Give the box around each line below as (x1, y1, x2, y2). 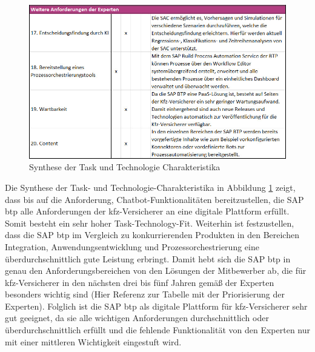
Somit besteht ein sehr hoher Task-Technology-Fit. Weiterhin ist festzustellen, (5, 216, 294, 229)
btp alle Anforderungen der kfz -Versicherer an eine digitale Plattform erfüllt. (5, 205, 290, 218)
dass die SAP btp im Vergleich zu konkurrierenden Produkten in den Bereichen (5, 228, 299, 241)
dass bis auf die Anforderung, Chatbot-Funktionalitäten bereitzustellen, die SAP (5, 193, 304, 205)
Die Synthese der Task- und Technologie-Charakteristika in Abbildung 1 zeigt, (5, 181, 296, 193)
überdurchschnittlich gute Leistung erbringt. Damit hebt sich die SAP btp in (5, 252, 291, 265)
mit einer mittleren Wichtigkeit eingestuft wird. (5, 335, 182, 348)
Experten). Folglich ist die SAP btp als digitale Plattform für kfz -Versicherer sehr (5, 299, 308, 312)
